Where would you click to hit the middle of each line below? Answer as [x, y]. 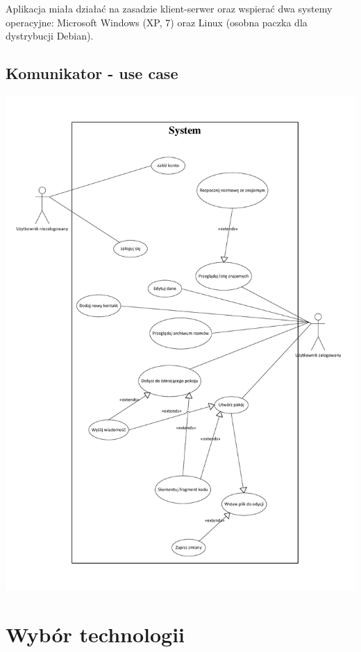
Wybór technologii [95, 634]
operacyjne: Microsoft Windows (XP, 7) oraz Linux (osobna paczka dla [157, 22]
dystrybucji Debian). [50, 36]
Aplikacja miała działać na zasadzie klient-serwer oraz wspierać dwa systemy [169, 8]
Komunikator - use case [92, 73]
